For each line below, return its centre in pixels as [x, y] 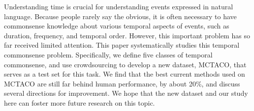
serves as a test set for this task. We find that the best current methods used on [125, 74]
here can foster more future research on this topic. [79, 102]
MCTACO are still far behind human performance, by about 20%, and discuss [122, 83]
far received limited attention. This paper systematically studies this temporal [122, 45]
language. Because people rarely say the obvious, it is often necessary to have [120, 16]
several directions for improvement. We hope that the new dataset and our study [126, 93]
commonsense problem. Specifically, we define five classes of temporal [108, 54]
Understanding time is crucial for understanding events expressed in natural [119, 6]
